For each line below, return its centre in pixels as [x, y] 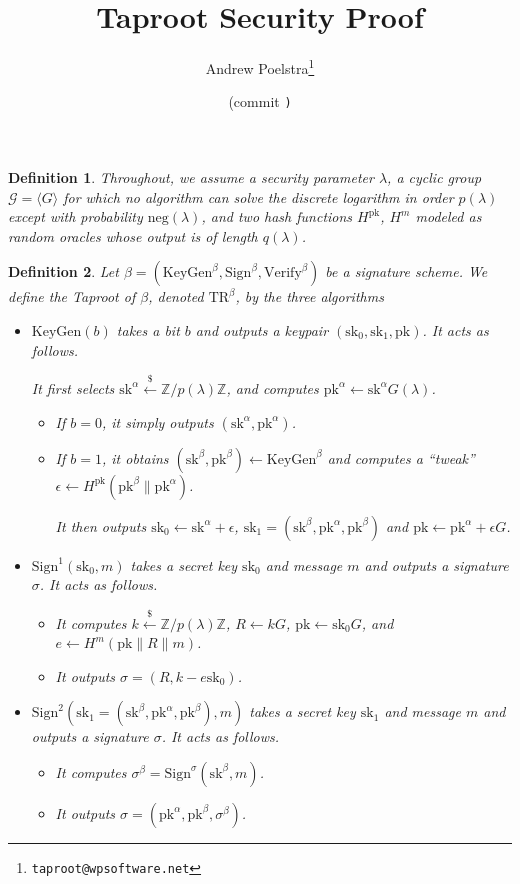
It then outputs [101, 525]
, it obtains [135, 457]
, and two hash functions [277, 216]
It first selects [73, 387]
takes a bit [148, 330]
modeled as [448, 216]
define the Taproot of [72, 296]
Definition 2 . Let [63, 271]
